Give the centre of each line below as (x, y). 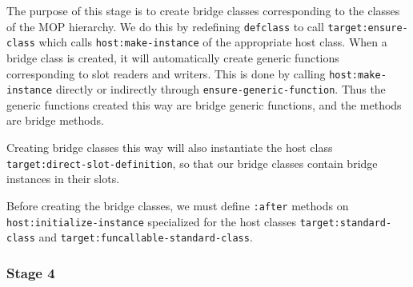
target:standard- (346, 223)
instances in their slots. (63, 179)
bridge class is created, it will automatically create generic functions (173, 57)
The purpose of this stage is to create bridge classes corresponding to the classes (203, 10)
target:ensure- (368, 28)
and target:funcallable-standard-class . (146, 237)
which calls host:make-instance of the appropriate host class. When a (213, 42)
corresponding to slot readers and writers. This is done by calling (166, 73)
